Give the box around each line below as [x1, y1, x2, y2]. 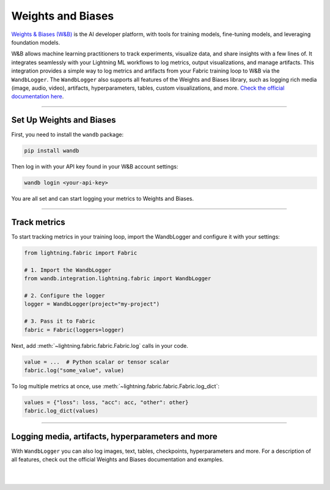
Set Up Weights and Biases [11, 115, 116, 125]
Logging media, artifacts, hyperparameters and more [11, 431, 218, 442]
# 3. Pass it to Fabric [24, 318, 96, 325]
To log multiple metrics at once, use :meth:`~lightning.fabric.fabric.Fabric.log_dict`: [11, 382, 220, 390]
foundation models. [11, 38, 61, 46]
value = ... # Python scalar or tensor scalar [24, 358, 169, 366]
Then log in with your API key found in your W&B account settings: [11, 163, 178, 170]
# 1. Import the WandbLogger [24, 266, 112, 273]
